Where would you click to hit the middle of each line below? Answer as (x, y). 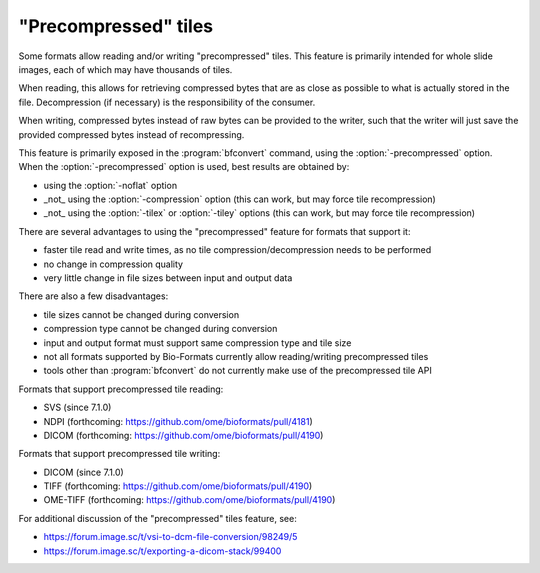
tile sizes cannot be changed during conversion (141, 314)
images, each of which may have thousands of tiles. (125, 69)
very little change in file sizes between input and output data (168, 278)
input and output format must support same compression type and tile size (197, 342)
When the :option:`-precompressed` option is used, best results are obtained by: (184, 167)
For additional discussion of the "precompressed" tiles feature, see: (157, 518)
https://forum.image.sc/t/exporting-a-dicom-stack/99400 (162, 551)
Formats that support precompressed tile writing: (119, 454)
